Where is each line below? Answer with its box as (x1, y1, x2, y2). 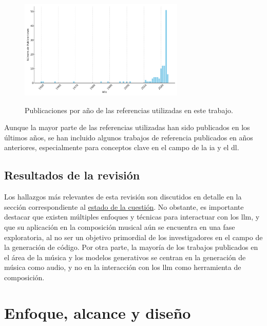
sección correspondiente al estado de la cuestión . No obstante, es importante (4, 201, 244, 212)
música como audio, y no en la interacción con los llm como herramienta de (4, 262, 241, 273)
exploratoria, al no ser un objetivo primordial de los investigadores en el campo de (4, 231, 263, 242)
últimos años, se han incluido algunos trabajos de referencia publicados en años (4, 132, 253, 142)
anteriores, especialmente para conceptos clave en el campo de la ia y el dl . (4, 142, 239, 153)
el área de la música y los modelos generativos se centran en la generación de (4, 251, 246, 262)
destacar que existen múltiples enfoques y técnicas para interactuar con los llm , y (4, 211, 260, 222)
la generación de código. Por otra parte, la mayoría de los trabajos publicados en (4, 242, 258, 252)
